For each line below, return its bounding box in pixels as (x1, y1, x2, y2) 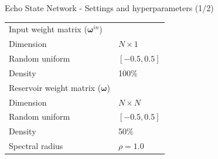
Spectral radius (9, 140, 63, 152)
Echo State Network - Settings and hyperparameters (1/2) (5, 2, 214, 13)
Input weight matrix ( (9, 23, 87, 35)
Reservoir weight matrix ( (9, 81, 101, 93)
